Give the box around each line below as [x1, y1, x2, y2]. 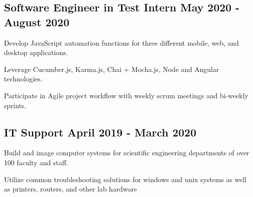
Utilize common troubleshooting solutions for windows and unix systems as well [4, 174, 247, 184]
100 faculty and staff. [4, 157, 68, 167]
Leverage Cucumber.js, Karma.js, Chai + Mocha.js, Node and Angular [4, 64, 219, 74]
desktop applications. [4, 47, 68, 58]
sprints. [4, 100, 26, 110]
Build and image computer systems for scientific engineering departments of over [4, 147, 250, 158]
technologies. [4, 73, 43, 84]
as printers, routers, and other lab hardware [4, 184, 137, 194]
